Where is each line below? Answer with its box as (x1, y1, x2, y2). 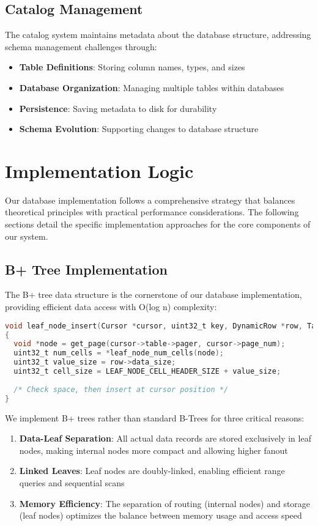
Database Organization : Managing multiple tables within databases (19, 81, 284, 94)
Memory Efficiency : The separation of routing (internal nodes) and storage (19, 497, 311, 509)
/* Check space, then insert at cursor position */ (13, 385, 229, 394)
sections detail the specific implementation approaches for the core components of (5, 218, 311, 231)
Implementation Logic (5, 158, 194, 183)
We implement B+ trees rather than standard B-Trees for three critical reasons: (5, 411, 305, 424)
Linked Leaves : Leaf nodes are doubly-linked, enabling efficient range (19, 464, 285, 477)
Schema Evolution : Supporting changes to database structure (19, 122, 259, 135)
